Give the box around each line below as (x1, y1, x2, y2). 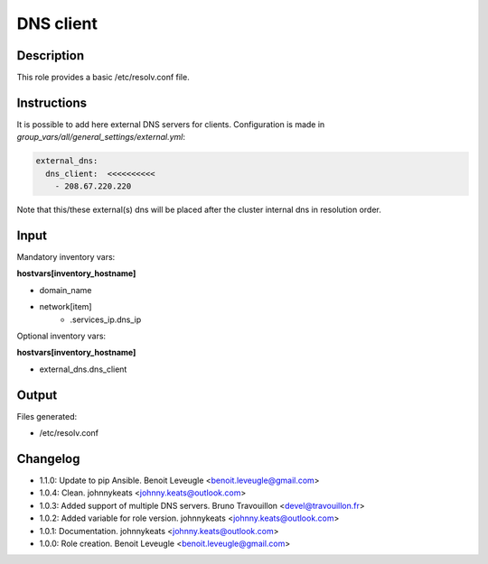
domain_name (39, 284, 92, 295)
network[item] (39, 301, 92, 312)
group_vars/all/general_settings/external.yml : (16, 132, 185, 143)
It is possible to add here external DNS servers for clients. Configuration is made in (16, 118, 325, 130)
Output (16, 387, 58, 402)
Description (16, 48, 85, 63)
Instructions (16, 95, 88, 110)
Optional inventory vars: (16, 330, 107, 341)
